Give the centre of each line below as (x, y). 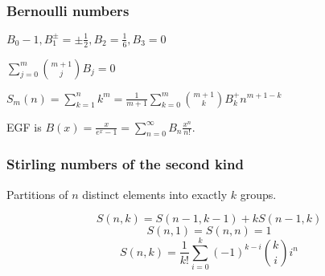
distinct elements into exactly (155, 194)
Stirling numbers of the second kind (125, 164)
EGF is (24, 126)
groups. (258, 194)
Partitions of (37, 194)
